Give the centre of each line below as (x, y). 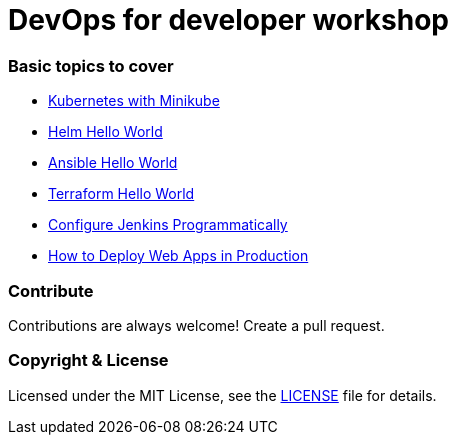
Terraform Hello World (121, 194)
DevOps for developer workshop (228, 20)
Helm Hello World (105, 132)
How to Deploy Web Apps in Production (178, 256)
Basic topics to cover (91, 65)
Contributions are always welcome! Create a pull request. (196, 325)
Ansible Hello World (113, 163)
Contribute (51, 290)
